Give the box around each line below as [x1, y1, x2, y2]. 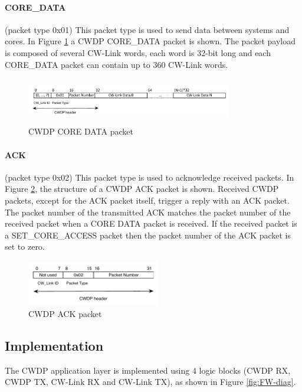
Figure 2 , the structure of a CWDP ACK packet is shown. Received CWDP [5, 182, 279, 195]
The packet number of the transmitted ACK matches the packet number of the [5, 205, 291, 218]
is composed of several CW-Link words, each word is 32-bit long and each [5, 46, 271, 58]
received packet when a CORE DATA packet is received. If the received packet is [5, 217, 297, 230]
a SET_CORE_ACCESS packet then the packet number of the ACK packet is [5, 228, 291, 241]
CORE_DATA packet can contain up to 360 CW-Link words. [5, 58, 228, 70]
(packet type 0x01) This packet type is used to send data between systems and [5, 23, 290, 35]
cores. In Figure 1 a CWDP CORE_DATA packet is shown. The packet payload [5, 35, 296, 47]
